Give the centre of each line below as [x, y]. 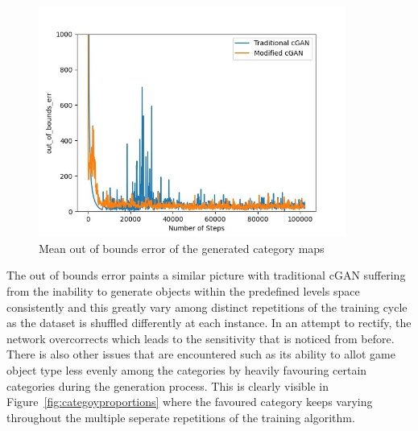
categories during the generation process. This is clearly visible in [168, 385]
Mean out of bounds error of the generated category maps [182, 248]
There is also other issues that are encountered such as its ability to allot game [201, 354]
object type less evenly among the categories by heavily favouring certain [187, 369]
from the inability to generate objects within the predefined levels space [183, 290]
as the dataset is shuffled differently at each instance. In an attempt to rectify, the [209, 323]
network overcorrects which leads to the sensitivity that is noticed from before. [201, 338]
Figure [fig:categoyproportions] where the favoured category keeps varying [190, 402]
